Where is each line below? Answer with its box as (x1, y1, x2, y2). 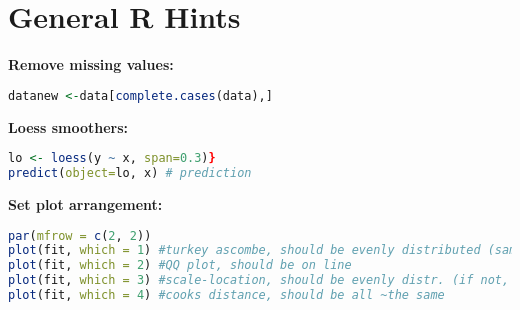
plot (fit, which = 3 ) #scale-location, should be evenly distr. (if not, (8, 273, 510, 288)
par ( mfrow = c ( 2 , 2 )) (8, 228, 152, 243)
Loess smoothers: (8, 116, 128, 137)
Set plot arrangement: (8, 193, 163, 214)
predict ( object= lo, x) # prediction (8, 166, 252, 181)
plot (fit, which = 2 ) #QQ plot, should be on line (8, 258, 352, 273)
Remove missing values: (8, 54, 174, 75)
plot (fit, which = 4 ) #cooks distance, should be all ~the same (8, 288, 445, 303)
